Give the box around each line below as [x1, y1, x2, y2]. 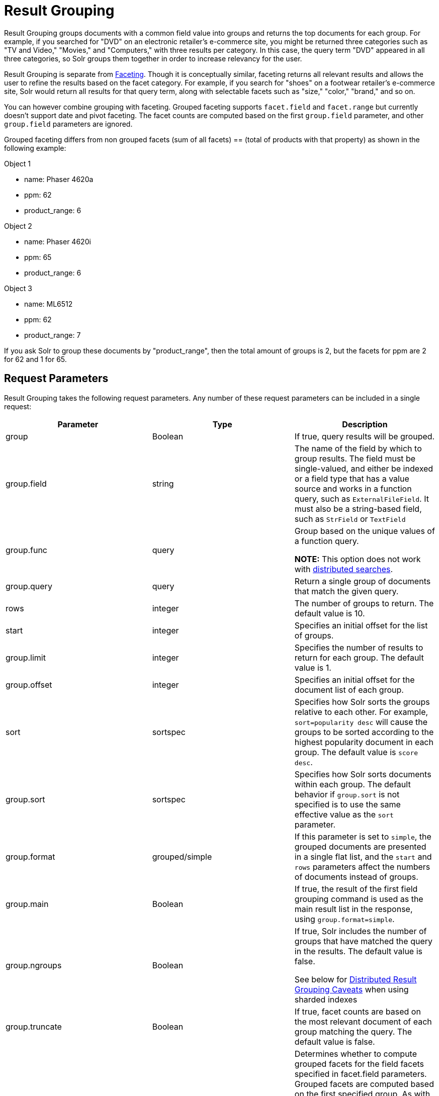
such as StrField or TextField [294, 513, 406, 524]
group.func [6, 544, 48, 555]
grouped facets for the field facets [294, 1058, 424, 1069]
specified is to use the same [294, 799, 401, 809]
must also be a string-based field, [294, 503, 422, 514]
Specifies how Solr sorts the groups [294, 696, 430, 707]
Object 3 [4, 284, 32, 293]
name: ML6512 [24, 299, 73, 308]
